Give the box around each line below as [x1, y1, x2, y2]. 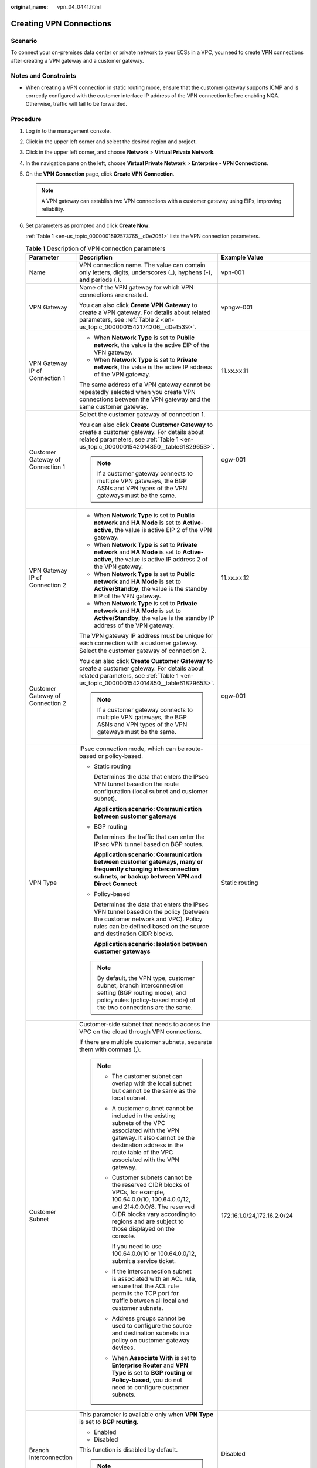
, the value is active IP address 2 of [111, 555, 208, 563]
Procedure [11, 115, 42, 123]
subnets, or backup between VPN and [94, 872, 202, 880]
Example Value [221, 253, 264, 261]
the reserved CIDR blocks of [111, 1180, 190, 1188]
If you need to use [111, 1242, 162, 1250]
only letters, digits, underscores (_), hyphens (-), [79, 268, 213, 276]
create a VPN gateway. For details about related [79, 308, 211, 317]
